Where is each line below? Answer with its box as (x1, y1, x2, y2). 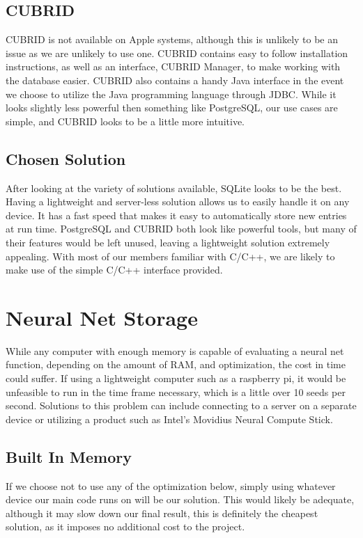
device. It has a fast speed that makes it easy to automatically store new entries (6, 207, 347, 222)
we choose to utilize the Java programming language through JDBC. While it (6, 86, 337, 101)
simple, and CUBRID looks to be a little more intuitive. (6, 113, 245, 128)
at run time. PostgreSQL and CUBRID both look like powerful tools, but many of (6, 221, 357, 236)
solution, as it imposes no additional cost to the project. (6, 519, 245, 534)
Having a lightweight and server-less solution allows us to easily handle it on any (6, 194, 350, 209)
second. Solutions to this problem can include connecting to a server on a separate (6, 398, 357, 413)
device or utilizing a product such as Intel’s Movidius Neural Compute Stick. (6, 411, 333, 426)
